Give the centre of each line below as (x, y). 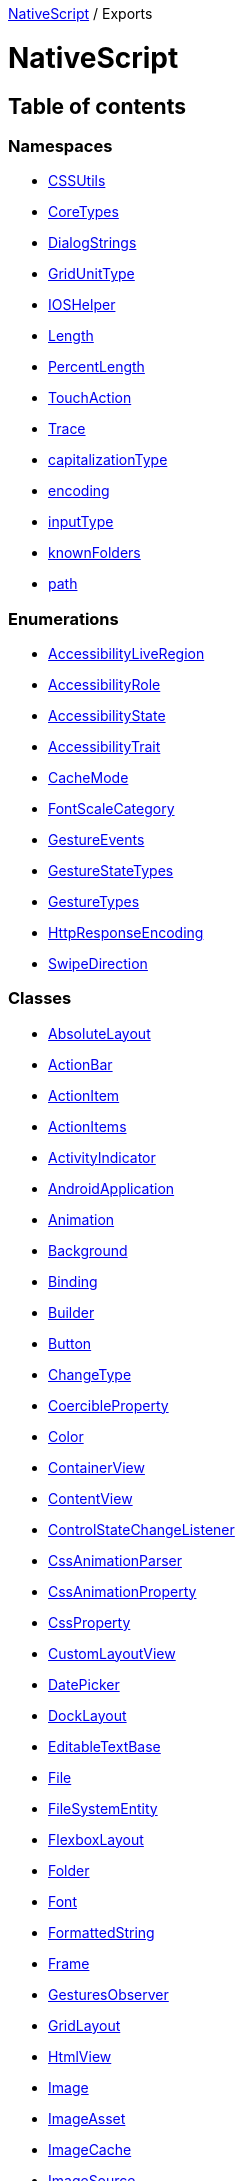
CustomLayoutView (112, 1653)
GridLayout (84, 2025)
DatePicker (84, 1684)
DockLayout (87, 1715)
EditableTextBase (104, 1746)
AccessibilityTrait (104, 747)
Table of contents (97, 106)
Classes (40, 998)
